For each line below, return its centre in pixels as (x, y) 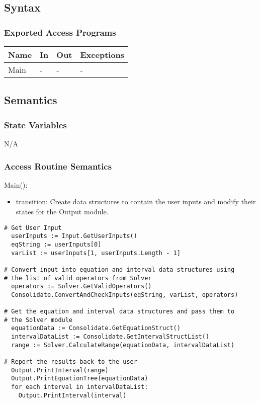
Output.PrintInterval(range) (60, 370)
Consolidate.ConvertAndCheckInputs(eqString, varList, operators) (125, 295)
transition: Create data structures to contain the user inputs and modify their (136, 201)
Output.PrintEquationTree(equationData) (80, 379)
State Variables (35, 125)
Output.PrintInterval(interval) (72, 395)
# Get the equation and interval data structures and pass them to (119, 312)
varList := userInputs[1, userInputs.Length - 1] (96, 253)
